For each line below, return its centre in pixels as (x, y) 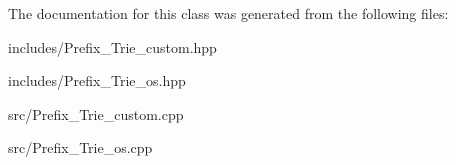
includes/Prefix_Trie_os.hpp (97, 80)
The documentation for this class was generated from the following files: (228, 13)
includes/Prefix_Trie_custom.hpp (112, 46)
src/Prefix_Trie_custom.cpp (96, 113)
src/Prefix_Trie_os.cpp (80, 147)
